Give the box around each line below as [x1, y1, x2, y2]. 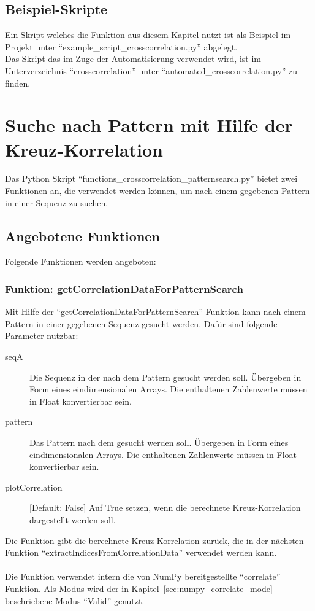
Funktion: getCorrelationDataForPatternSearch [5, 281, 243, 296]
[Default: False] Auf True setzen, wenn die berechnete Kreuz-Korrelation [29, 501, 301, 514]
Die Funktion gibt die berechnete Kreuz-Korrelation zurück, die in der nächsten [5, 534, 304, 547]
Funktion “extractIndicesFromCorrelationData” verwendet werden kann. [5, 546, 277, 559]
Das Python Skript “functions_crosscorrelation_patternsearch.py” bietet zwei [5, 172, 298, 185]
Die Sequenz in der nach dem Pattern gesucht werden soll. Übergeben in [29, 370, 302, 383]
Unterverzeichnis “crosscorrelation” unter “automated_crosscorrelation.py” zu [5, 64, 298, 77]
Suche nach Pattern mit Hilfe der [5, 112, 293, 138]
